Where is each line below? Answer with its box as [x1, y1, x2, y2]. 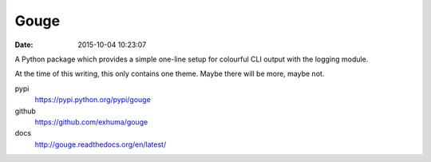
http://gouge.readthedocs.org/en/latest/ [34, 140, 167, 149]
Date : [14, 40, 34, 49]
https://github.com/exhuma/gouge [34, 117, 148, 127]
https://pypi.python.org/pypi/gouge [34, 95, 151, 105]
